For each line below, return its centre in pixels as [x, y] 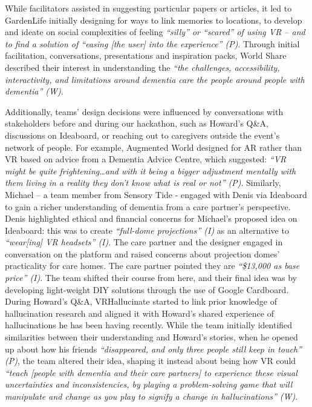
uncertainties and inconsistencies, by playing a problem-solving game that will [149, 384]
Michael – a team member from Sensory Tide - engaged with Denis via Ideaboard [156, 194]
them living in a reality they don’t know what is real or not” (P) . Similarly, [143, 183]
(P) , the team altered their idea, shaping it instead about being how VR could [151, 361]
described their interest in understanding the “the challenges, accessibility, [142, 67]
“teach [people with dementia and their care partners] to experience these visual [151, 372]
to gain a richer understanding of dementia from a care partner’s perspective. [148, 206]
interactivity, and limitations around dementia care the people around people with [155, 79]
